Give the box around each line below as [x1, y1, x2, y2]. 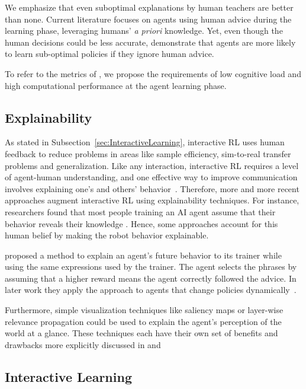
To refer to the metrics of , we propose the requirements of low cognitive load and [5, 67, 301, 79]
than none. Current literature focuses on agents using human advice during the [5, 12, 292, 25]
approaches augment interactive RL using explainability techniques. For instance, [5, 194, 299, 206]
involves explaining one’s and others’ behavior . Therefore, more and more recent [5, 182, 299, 194]
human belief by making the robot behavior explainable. [5, 229, 209, 241]
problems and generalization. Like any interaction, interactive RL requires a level [5, 159, 299, 171]
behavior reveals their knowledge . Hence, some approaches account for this [5, 217, 278, 229]
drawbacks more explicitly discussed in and [5, 338, 161, 350]
